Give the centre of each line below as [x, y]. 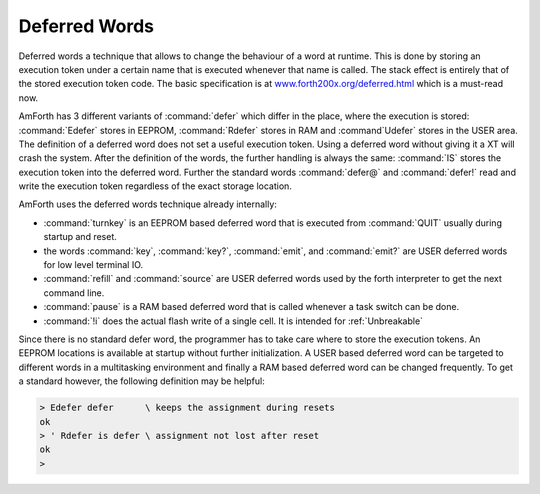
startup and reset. [80, 237]
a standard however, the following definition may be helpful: [141, 381]
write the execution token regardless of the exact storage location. [155, 186]
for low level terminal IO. [93, 265]
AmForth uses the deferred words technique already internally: [147, 204]
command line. [74, 292]
